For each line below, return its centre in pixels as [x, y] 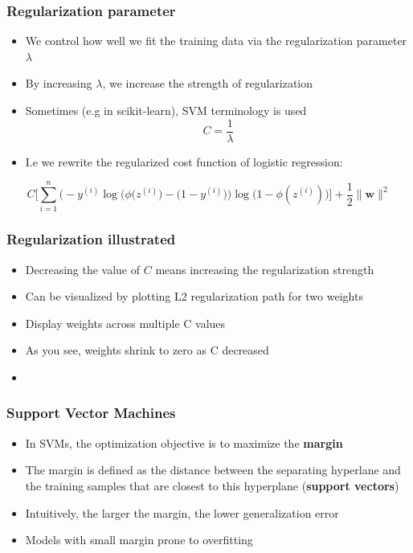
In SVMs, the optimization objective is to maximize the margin [184, 442]
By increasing [59, 83]
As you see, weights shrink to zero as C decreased [147, 350]
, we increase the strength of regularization [208, 83]
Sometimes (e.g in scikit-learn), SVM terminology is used [166, 110]
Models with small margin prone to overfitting [139, 540]
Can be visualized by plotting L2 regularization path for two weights [194, 296]
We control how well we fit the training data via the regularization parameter [216, 41]
